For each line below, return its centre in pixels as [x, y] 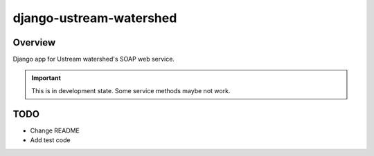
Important [46, 78]
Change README [55, 130]
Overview [34, 42]
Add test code [50, 140]
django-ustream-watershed [95, 18]
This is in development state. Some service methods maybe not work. [131, 90]
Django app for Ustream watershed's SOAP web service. [93, 59]
